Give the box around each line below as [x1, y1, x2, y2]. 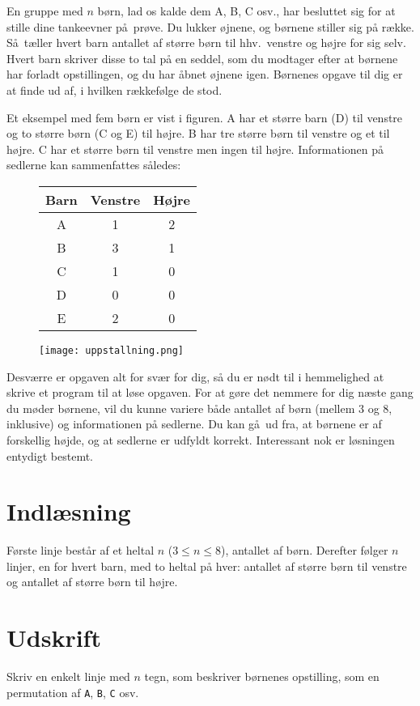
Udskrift [6, 621, 101, 654]
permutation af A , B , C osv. [6, 683, 139, 700]
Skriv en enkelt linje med [6, 668, 130, 685]
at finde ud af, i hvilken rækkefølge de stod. [6, 81, 223, 98]
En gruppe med [6, 2, 83, 19]
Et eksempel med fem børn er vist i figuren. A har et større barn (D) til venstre [6, 108, 403, 125]
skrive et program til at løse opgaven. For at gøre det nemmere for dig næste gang [6, 384, 414, 401]
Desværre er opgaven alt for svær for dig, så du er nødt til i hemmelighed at [6, 368, 384, 385]
